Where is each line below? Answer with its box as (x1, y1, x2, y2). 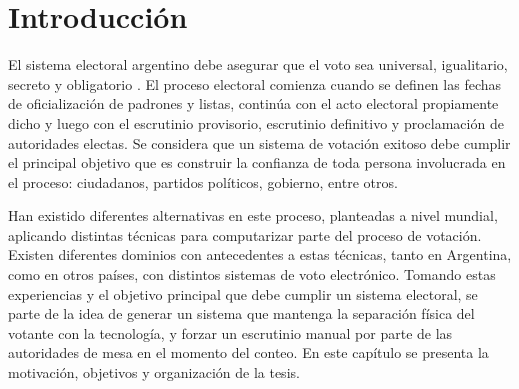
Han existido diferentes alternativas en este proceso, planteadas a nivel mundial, (8, 205, 498, 226)
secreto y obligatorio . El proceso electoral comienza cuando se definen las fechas (8, 73, 502, 94)
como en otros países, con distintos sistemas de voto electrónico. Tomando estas (8, 264, 496, 285)
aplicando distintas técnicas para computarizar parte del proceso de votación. (8, 224, 482, 245)
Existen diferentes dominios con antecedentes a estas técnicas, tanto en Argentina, (8, 244, 512, 265)
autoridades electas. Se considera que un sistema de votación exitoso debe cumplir (8, 132, 511, 153)
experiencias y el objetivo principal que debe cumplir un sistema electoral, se (8, 283, 478, 304)
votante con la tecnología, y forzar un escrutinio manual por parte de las (8, 322, 453, 343)
